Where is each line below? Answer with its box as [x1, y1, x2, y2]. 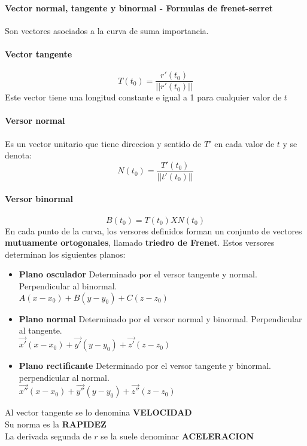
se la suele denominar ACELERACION [101, 429, 254, 442]
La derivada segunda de [5, 429, 92, 442]
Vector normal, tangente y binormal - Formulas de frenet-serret [5, 1, 273, 14]
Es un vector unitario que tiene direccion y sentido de [5, 137, 202, 149]
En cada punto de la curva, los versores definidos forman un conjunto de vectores [5, 224, 302, 237]
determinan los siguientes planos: [5, 248, 126, 260]
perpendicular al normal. [19, 371, 110, 383]
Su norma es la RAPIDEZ [5, 418, 107, 430]
